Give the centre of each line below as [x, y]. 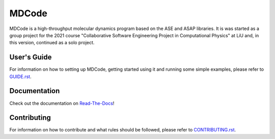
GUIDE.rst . [20, 76]
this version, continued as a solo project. [52, 43]
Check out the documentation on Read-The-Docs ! [62, 103]
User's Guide [31, 57]
